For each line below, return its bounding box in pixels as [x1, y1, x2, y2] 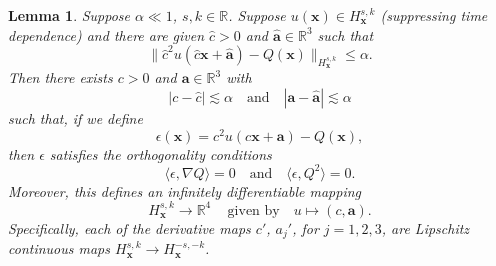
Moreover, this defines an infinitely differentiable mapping [8, 180, 362, 201]
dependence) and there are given [8, 24, 205, 45]
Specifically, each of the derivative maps [8, 217, 251, 238]
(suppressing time [380, 5, 488, 25]
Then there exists [8, 67, 113, 88]
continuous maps [8, 238, 110, 259]
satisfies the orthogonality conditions [49, 143, 272, 164]
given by [227, 203, 280, 218]
